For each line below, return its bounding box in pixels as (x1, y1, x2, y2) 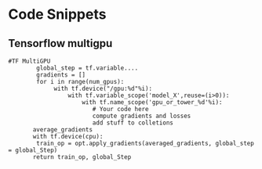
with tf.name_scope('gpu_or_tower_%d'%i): (82, 99, 223, 106)
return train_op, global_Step (32, 153, 132, 161)
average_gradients (32, 126, 93, 134)
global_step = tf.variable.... (36, 64, 139, 72)
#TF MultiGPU (8, 57, 51, 65)
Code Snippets (8, 5, 107, 23)
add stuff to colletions (92, 119, 174, 127)
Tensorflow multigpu (8, 37, 113, 50)
